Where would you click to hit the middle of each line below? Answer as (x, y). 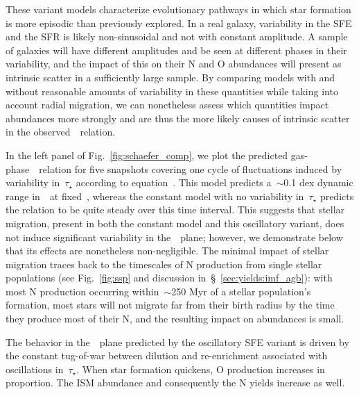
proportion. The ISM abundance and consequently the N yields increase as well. (175, 383)
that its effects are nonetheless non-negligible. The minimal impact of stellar (167, 251)
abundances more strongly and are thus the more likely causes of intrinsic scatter (178, 118)
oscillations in (35, 369)
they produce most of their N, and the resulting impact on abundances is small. (175, 319)
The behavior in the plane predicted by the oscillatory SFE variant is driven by (177, 342)
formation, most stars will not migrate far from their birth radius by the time (170, 305)
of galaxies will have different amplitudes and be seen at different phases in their (176, 50)
